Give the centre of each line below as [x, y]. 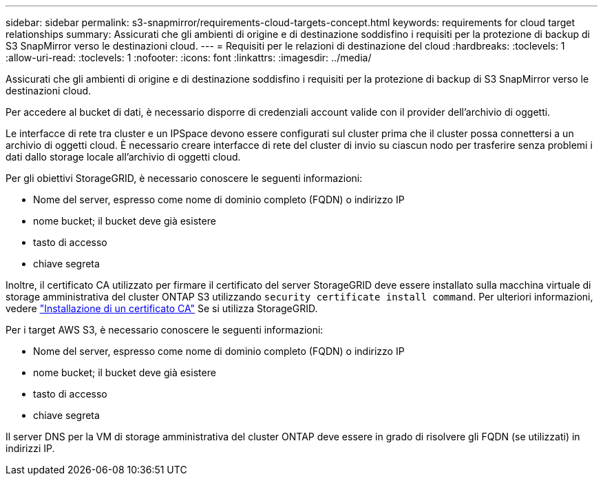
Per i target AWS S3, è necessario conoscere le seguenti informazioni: [165, 330]
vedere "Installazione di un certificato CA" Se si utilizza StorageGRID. [162, 308]
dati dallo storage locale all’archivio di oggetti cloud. [123, 157]
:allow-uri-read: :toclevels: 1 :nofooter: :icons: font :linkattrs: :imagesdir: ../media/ [189, 58]
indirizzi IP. [30, 448]
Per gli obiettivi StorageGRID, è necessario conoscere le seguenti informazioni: [184, 178]
